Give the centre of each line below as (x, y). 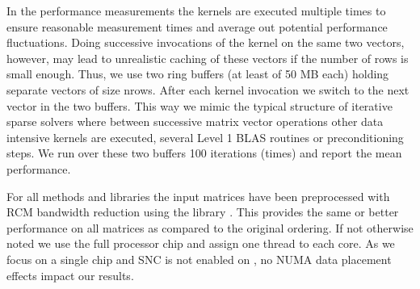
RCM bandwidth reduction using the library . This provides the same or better (203, 212)
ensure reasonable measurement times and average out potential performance (197, 26)
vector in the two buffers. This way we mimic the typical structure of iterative (199, 105)
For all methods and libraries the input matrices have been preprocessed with (198, 196)
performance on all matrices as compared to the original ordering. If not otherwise (210, 227)
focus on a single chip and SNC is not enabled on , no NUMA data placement (199, 259)
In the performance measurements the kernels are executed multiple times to (196, 10)
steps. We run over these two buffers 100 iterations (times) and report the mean (204, 153)
